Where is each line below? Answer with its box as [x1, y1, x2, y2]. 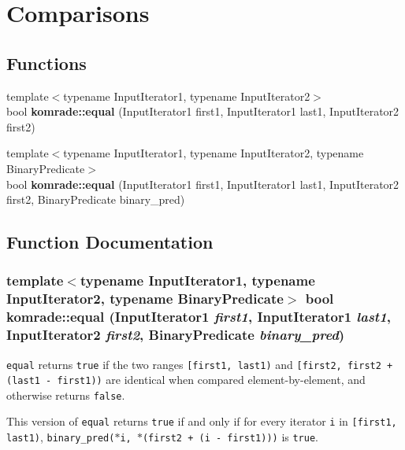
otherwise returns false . [6, 386, 125, 403]
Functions [6, 50, 87, 75]
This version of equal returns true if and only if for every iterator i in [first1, [6, 413, 397, 430]
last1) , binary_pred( [6, 429, 115, 445]
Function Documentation [6, 230, 214, 254]
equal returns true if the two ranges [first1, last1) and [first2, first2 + [6, 356, 393, 372]
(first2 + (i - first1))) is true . [142, 429, 318, 445]
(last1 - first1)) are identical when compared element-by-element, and [6, 371, 366, 388]
